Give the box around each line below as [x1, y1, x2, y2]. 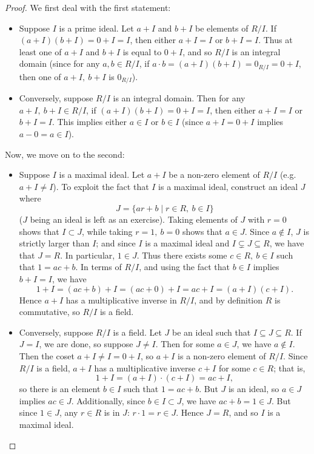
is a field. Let [113, 325, 162, 338]
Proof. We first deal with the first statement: [5, 1, 171, 13]
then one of [19, 70, 61, 83]
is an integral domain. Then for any [113, 92, 246, 104]
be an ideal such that [172, 325, 251, 338]
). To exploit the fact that [53, 180, 149, 192]
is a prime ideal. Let [59, 21, 134, 34]
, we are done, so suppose [39, 337, 133, 350]
